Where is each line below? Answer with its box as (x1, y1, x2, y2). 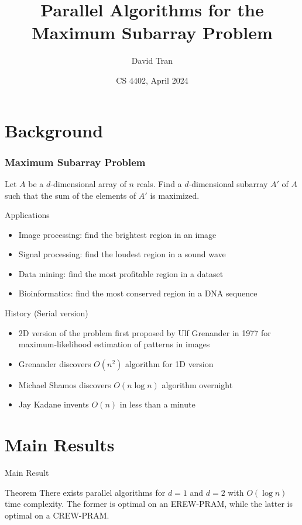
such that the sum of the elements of (5, 189, 136, 201)
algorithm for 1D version (125, 357, 214, 369)
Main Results (5, 433, 115, 457)
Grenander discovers (18, 357, 91, 369)
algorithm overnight (162, 378, 233, 391)
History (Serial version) (5, 307, 88, 319)
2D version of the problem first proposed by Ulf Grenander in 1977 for (18, 326, 271, 339)
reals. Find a (136, 177, 182, 189)
